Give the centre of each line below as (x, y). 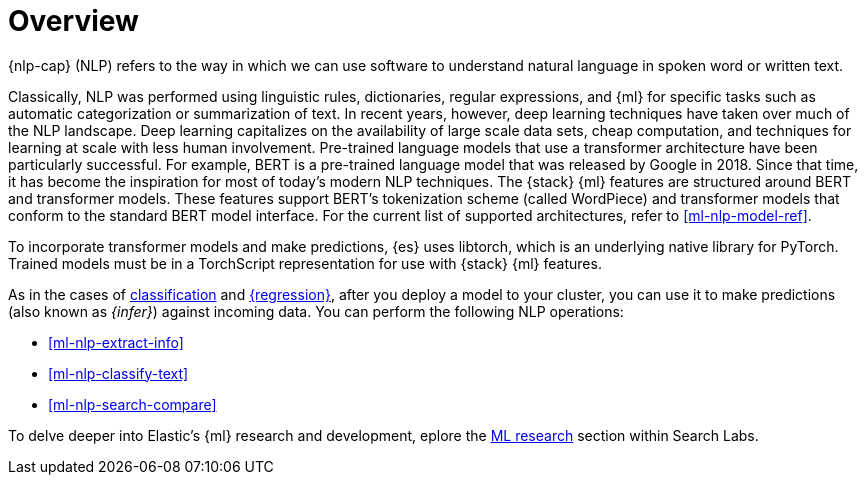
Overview (73, 21)
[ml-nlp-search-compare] (132, 404)
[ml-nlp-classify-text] (118, 373)
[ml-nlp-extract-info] (116, 342)
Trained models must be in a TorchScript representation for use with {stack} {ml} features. (305, 263)
